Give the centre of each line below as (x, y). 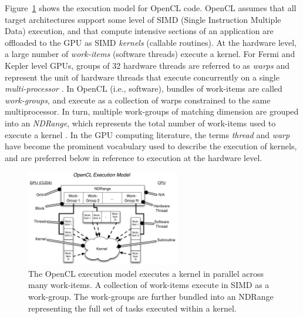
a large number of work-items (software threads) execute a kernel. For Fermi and (150, 54)
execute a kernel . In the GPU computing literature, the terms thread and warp (147, 134)
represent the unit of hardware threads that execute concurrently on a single (142, 77)
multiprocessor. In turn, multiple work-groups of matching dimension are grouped (152, 111)
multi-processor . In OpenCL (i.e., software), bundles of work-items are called (144, 88)
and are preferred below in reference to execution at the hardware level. (134, 157)
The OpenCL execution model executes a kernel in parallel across (146, 273)
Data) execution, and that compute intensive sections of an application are (139, 31)
